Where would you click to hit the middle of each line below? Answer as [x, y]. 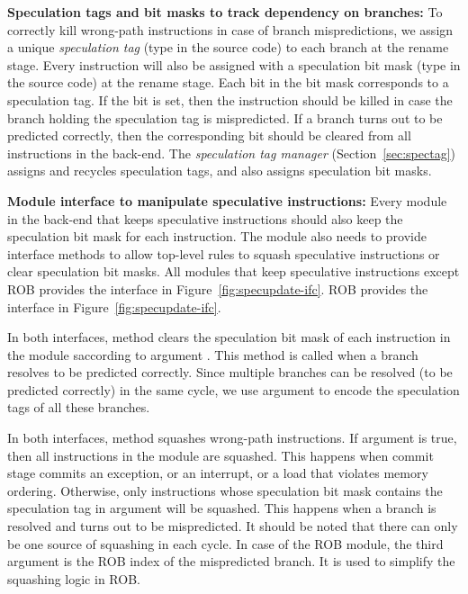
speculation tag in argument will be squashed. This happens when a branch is [222, 508]
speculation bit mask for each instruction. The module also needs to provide [217, 236]
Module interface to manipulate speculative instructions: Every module [227, 200]
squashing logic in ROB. [74, 578]
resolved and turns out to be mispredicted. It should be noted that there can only [233, 526]
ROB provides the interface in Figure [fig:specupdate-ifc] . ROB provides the [218, 288]
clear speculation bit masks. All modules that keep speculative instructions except [234, 271]
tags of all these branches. [79, 407]
